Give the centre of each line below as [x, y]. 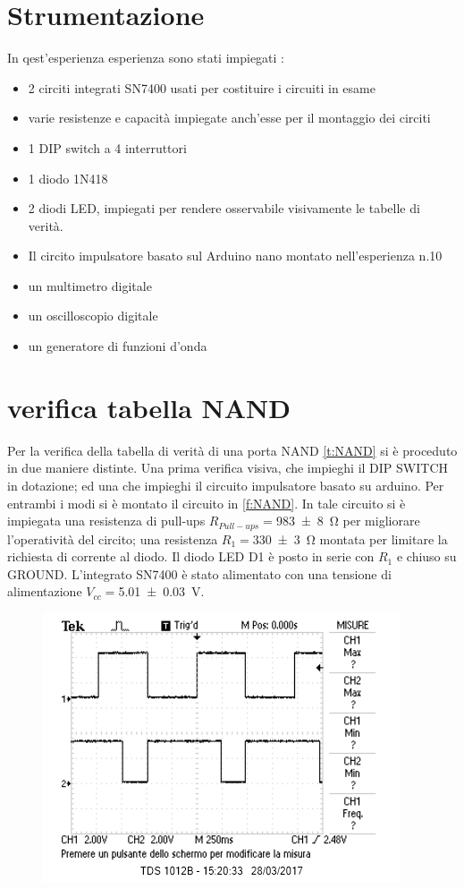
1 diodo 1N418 [68, 178]
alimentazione [45, 591]
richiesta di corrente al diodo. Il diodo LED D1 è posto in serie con [191, 556]
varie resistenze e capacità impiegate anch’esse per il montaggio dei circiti [229, 118]
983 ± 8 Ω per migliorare [348, 521]
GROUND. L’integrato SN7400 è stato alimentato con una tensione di [199, 573]
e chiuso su [426, 556]
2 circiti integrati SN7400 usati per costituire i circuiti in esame [202, 87]
